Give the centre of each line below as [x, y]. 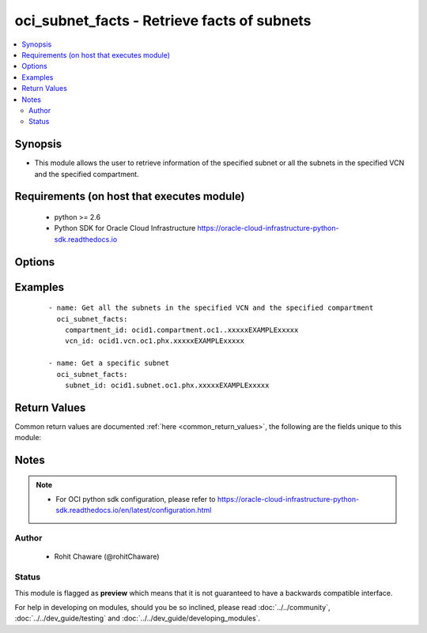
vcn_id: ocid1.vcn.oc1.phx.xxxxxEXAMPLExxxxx [155, 341]
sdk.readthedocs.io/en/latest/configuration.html [134, 511]
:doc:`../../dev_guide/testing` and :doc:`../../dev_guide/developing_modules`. [138, 618]
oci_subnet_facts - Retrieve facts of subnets [163, 21]
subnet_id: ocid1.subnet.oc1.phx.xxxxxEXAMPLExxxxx [167, 385]
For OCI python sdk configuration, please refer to [136, 499]
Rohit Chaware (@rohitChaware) [107, 556]
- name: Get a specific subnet [109, 363]
